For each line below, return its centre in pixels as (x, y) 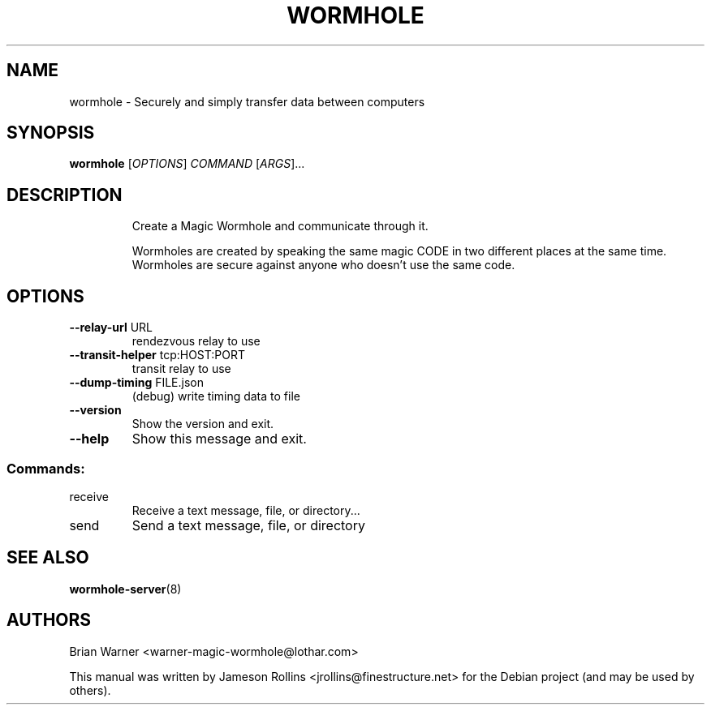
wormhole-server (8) (125, 589)
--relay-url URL (111, 328)
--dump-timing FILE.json (137, 383)
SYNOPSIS (51, 133)
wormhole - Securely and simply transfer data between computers (247, 101)
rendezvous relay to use (196, 341)
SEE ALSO (48, 558)
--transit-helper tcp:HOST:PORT (157, 355)
